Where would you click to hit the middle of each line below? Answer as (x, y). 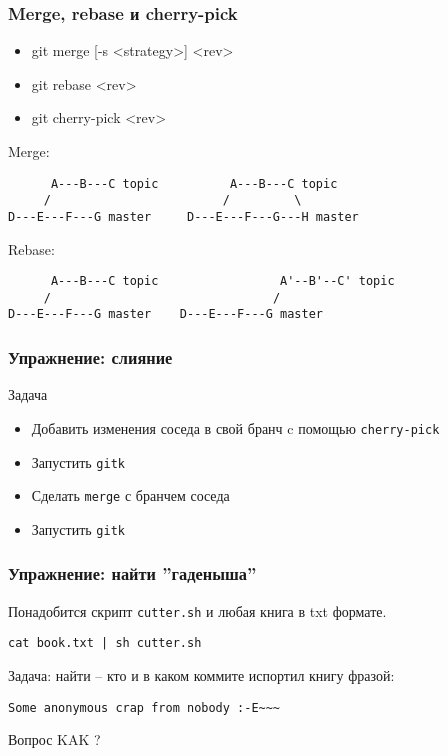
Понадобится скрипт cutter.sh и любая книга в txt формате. (197, 610)
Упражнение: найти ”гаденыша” (132, 573)
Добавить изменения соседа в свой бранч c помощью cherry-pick (235, 427)
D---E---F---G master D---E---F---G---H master (183, 216)
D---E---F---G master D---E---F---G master (165, 314)
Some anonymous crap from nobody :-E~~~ (144, 707)
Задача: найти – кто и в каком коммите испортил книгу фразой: (201, 675)
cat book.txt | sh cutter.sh (105, 643)
